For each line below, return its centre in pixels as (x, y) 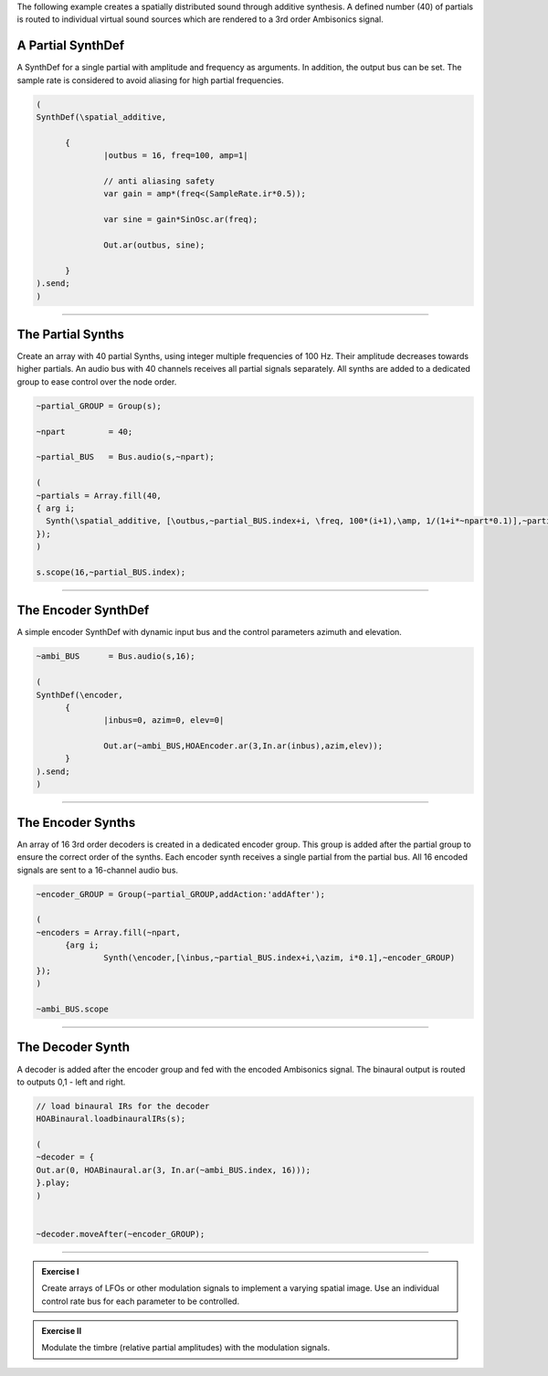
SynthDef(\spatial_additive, (101, 117)
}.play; (53, 1183)
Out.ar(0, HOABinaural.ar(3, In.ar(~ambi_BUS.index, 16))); (174, 1170)
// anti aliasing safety (159, 181)
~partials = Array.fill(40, (99, 495)
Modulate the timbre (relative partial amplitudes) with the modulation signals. (186, 1348)
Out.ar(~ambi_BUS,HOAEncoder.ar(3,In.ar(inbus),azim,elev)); (243, 746)
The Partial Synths (71, 334)
